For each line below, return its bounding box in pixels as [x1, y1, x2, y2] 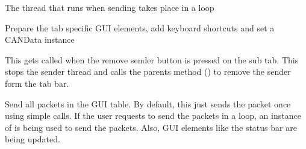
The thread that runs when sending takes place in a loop [5, 1, 214, 13]
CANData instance [5, 33, 75, 46]
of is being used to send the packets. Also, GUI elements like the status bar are [5, 121, 297, 133]
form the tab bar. [5, 77, 69, 89]
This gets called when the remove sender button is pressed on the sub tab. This [5, 53, 299, 66]
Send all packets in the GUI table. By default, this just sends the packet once [5, 97, 291, 110]
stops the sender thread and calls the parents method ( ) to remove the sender [5, 65, 291, 78]
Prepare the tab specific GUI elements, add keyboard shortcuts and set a [5, 21, 275, 34]
